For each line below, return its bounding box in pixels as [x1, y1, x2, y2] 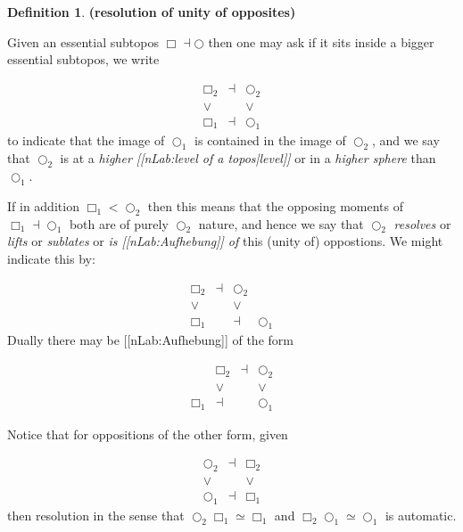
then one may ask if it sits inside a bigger [208, 32, 434, 51]
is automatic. [384, 505, 457, 524]
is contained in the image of [194, 131, 346, 150]
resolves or [393, 214, 451, 233]
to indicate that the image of [7, 131, 165, 150]
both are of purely [69, 214, 169, 233]
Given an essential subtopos [7, 32, 159, 51]
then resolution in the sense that [7, 505, 185, 524]
